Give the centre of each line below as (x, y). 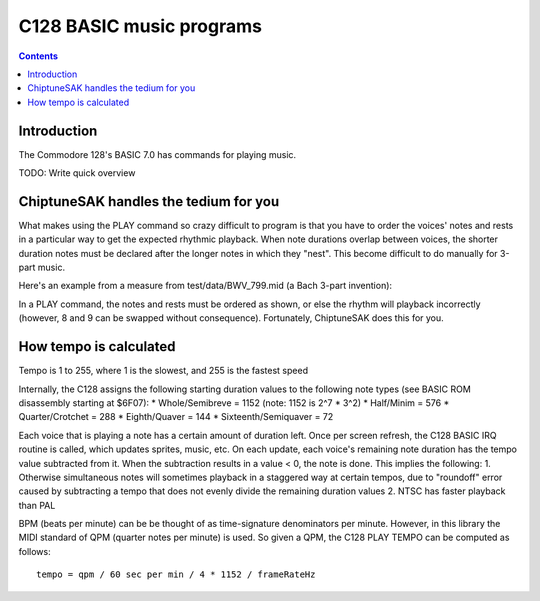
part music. (41, 267)
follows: (34, 551)
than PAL (37, 505)
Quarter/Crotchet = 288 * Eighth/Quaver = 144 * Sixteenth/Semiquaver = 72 (176, 417)
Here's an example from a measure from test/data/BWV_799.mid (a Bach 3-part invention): (205, 286)
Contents (38, 56)
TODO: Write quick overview (77, 173)
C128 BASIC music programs (140, 26)
